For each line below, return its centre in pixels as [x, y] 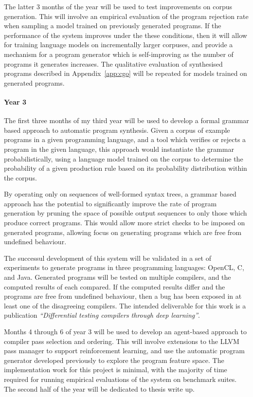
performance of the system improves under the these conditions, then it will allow [126, 35]
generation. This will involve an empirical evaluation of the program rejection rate [126, 16]
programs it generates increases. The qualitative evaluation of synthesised [113, 63]
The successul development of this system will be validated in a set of [108, 258]
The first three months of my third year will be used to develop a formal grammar [126, 120]
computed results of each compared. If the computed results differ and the [115, 286]
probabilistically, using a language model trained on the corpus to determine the [124, 158]
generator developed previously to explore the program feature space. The [114, 360]
